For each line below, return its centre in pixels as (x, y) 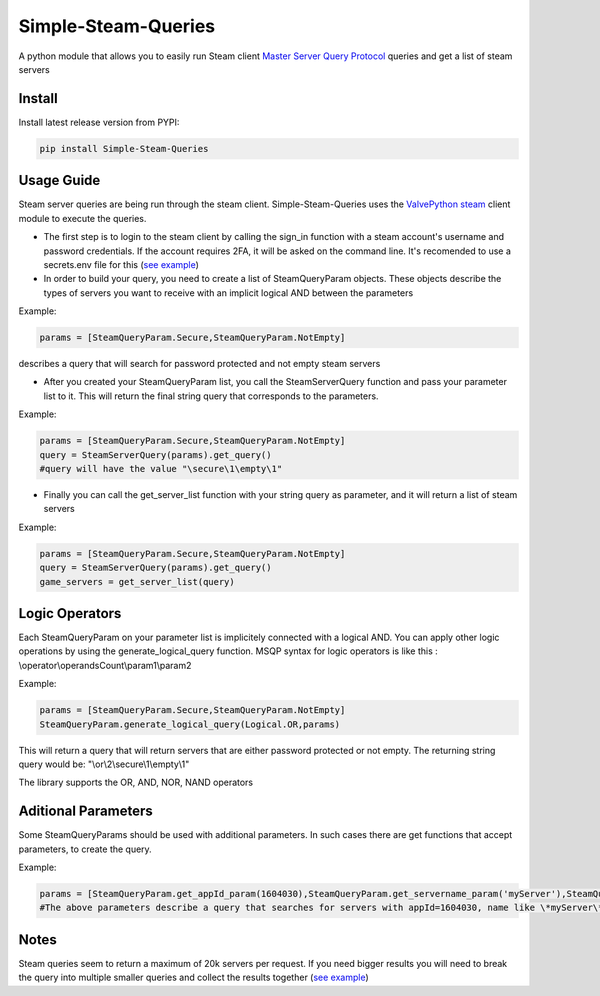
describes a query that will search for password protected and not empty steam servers (199, 364)
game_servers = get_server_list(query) (137, 581)
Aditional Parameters (86, 811)
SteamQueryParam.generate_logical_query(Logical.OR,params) (190, 724)
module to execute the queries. (82, 218)
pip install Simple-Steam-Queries (124, 148)
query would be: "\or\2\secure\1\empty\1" (104, 764)
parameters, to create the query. (85, 849)
